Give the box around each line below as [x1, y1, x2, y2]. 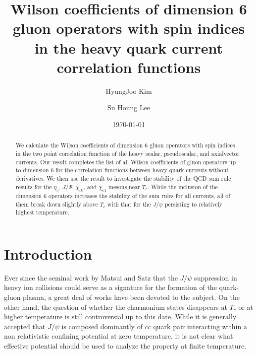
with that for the [107, 200, 151, 208]
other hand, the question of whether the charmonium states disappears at [4, 301, 227, 312]
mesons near [108, 182, 140, 191]
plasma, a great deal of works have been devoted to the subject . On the [23, 292, 240, 302]
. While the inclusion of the [147, 182, 218, 191]
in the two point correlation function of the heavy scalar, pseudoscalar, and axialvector [15, 149, 240, 157]
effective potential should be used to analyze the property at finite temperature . [4, 340, 247, 351]
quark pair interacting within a [153, 321, 247, 331]
